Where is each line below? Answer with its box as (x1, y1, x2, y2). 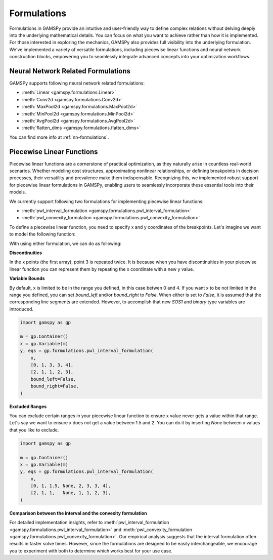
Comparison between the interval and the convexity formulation (9, 510, 148, 516)
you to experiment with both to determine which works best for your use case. (9, 547, 173, 554)
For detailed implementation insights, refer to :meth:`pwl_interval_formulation (9, 519, 169, 526)
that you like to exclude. (9, 427, 59, 433)
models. (9, 189, 26, 195)
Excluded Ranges (9, 403, 47, 410)
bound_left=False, (30, 376, 76, 382)
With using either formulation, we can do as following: (9, 241, 122, 247)
